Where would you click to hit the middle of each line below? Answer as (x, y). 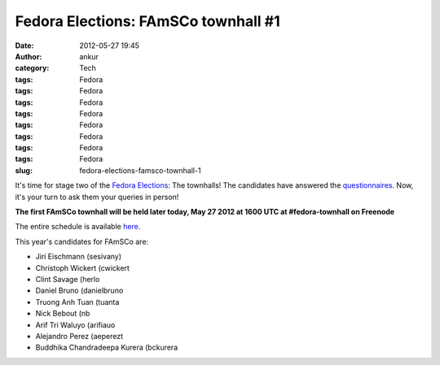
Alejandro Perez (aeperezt (79, 336)
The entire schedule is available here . (78, 227)
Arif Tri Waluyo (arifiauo (75, 324)
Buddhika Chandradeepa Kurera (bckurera (107, 348)
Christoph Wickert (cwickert (83, 267)
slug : (24, 170)
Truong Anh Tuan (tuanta (77, 302)
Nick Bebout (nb (63, 314)
